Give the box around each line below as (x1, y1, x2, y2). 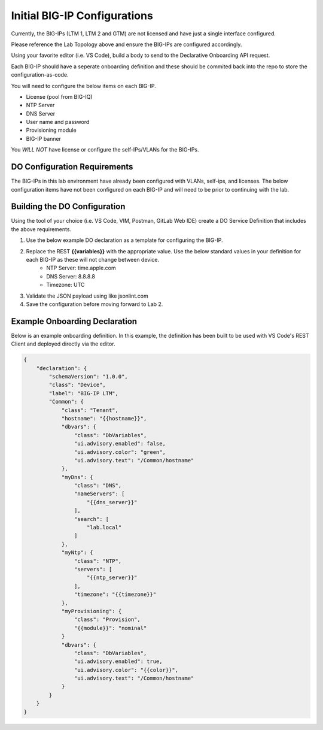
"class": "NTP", (74, 558, 122, 564)
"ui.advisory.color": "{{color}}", (74, 667, 179, 673)
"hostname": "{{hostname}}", (61, 415, 147, 422)
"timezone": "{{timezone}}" (74, 591, 157, 598)
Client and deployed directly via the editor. (11, 340, 116, 347)
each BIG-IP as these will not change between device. (26, 256, 160, 263)
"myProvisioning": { (61, 608, 122, 614)
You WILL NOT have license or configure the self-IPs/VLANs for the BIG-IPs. (11, 146, 200, 153)
